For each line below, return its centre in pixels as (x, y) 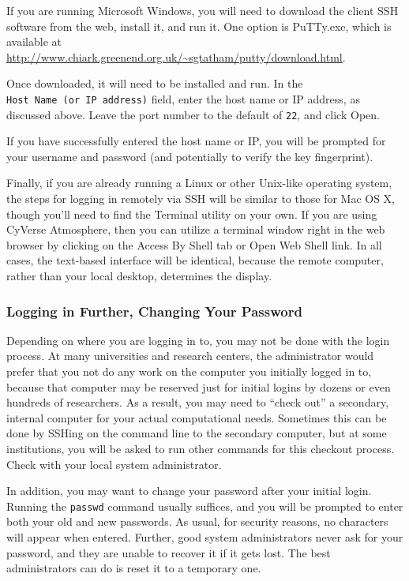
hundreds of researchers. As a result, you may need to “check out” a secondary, (198, 402)
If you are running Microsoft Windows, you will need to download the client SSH (203, 10)
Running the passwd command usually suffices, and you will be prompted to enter (205, 506)
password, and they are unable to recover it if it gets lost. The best (169, 552)
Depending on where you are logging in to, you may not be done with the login (198, 340)
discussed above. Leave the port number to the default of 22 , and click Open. (193, 114)
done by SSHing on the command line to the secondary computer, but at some (197, 433)
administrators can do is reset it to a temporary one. (134, 568)
